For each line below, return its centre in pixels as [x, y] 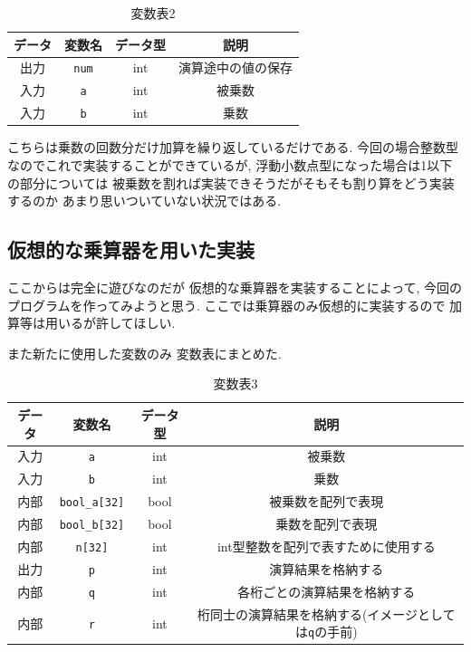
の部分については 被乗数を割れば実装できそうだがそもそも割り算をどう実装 [231, 182]
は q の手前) [326, 632]
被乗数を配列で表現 [327, 501]
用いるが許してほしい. [110, 323]
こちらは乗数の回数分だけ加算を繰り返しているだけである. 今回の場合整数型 [233, 147]
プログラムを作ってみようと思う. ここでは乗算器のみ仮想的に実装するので [226, 305]
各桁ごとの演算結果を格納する [327, 591]
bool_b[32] [92, 526]
